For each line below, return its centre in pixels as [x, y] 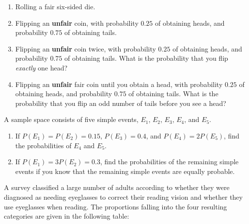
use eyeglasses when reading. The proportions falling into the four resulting [116, 206]
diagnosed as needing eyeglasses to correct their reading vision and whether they [123, 197]
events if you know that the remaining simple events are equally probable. [125, 171]
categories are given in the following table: [67, 216]
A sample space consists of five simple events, [71, 119]
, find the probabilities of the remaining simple [170, 162]
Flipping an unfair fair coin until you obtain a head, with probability [119, 84]
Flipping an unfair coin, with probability [77, 23]
